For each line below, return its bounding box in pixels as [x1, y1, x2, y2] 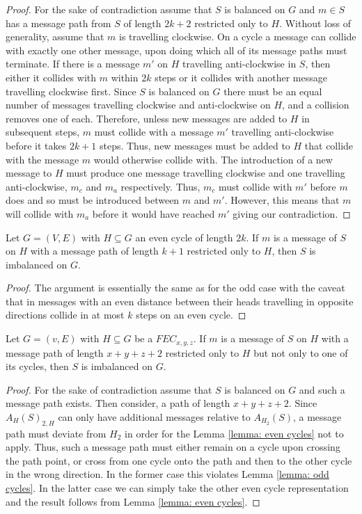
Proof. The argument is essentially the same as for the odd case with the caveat [6, 280, 345, 295]
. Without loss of [279, 15, 351, 30]
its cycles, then [6, 359, 69, 374]
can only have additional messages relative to [58, 409, 251, 424]
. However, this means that [224, 193, 340, 207]
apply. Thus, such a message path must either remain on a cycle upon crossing [6, 440, 340, 454]
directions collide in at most [6, 307, 125, 322]
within [111, 70, 139, 84]
